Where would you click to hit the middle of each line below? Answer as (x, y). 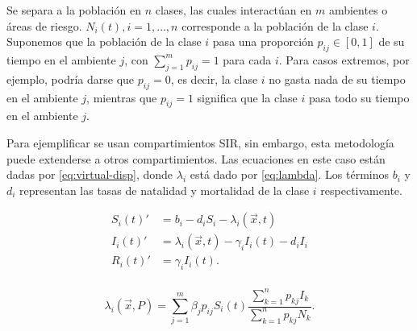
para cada (247, 59)
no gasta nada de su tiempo (337, 79)
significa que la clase (247, 97)
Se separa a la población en (74, 10)
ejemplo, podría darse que (71, 79)
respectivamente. (361, 190)
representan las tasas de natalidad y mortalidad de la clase (165, 190)
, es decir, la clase (214, 79)
